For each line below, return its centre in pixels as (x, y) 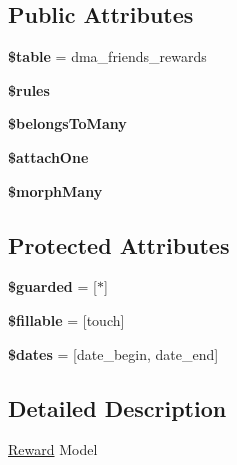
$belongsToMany (67, 123)
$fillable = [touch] (66, 319)
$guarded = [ (52, 286)
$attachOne (48, 156)
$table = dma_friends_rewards (107, 56)
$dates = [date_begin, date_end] (113, 353)
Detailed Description (117, 407)
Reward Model (53, 449)
